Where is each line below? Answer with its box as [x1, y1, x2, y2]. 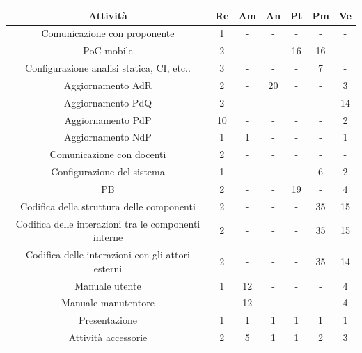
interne [93, 230, 123, 244]
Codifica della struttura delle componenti [20, 198, 196, 213]
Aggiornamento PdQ [63, 95, 152, 109]
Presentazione [79, 313, 137, 327]
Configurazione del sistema [51, 164, 165, 179]
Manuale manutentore [61, 295, 155, 310]
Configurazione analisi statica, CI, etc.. [25, 61, 191, 75]
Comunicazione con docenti [49, 147, 166, 162]
